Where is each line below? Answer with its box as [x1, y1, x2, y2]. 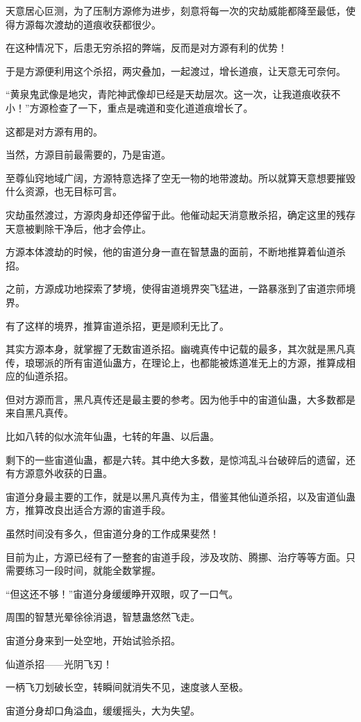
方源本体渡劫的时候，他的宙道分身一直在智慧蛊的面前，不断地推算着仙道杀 [6, 244, 346, 259]
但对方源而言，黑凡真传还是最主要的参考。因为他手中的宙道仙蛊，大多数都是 [6, 392, 355, 406]
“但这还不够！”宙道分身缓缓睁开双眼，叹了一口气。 [6, 586, 239, 601]
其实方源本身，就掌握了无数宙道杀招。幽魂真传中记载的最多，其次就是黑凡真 [6, 342, 355, 356]
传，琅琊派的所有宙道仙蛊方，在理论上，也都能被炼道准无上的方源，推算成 [6, 355, 346, 369]
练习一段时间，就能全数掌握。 [24, 563, 161, 578]
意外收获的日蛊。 [34, 466, 112, 480]
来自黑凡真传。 [6, 405, 74, 420]
